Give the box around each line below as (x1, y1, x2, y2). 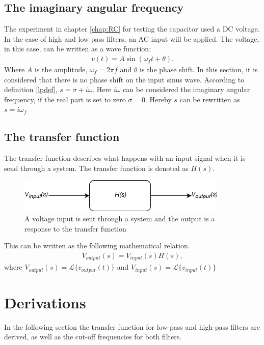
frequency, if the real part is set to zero (4, 94, 126, 104)
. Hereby (145, 94, 172, 104)
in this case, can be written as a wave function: (4, 43, 151, 54)
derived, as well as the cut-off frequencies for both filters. (4, 331, 182, 342)
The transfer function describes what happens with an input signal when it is (4, 153, 246, 163)
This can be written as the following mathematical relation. (4, 240, 190, 251)
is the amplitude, (34, 64, 88, 75)
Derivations (4, 292, 86, 312)
